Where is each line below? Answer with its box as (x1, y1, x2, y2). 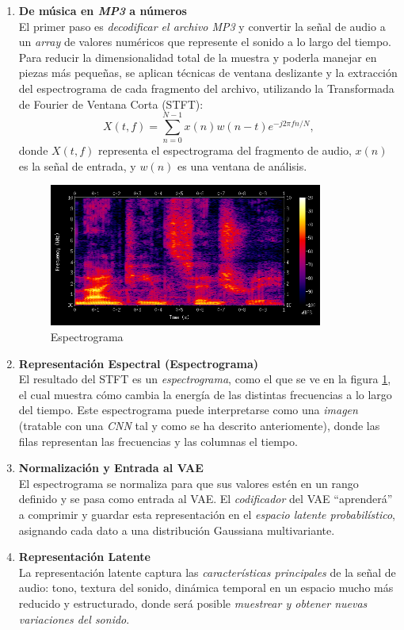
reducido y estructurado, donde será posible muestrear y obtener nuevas (18, 594, 368, 611)
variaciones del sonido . (18, 610, 130, 627)
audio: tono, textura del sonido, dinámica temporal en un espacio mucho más (18, 579, 394, 596)
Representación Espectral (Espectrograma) (18, 355, 258, 371)
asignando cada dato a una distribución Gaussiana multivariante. (18, 521, 335, 538)
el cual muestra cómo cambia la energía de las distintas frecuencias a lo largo (18, 386, 392, 402)
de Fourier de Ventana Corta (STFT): (18, 95, 204, 112)
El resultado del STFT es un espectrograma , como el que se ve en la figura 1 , (18, 371, 391, 387)
